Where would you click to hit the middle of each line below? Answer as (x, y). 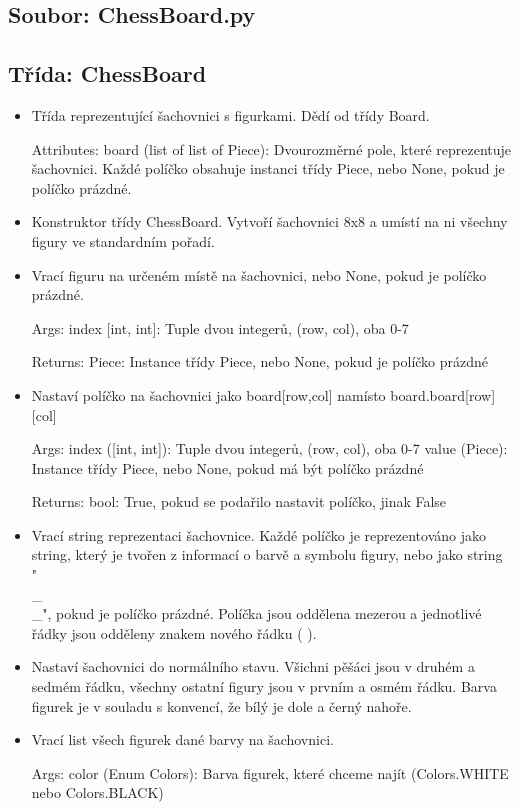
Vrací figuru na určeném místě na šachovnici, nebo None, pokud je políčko (259, 274)
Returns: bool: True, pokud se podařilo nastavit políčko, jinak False (239, 501)
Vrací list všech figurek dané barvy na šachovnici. (182, 739)
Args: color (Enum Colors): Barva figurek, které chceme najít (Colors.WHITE (270, 772)
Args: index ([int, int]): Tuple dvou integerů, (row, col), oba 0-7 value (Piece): (269, 448)
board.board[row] (443, 394)
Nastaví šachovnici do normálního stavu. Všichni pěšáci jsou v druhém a (253, 666)
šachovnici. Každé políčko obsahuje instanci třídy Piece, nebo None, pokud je (268, 168)
